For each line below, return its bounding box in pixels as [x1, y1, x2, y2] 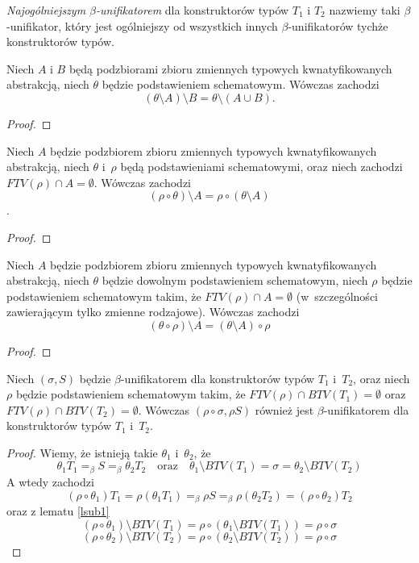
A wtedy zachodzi [6, 473, 94, 490]
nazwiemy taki [329, 2, 400, 18]
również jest [255, 401, 314, 418]
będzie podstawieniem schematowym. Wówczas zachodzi [102, 76, 380, 93]
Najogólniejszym [6, 2, 86, 18]
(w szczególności [296, 287, 378, 304]
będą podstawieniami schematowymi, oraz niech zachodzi [120, 158, 403, 175]
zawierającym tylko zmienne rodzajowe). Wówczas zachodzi [6, 303, 300, 320]
